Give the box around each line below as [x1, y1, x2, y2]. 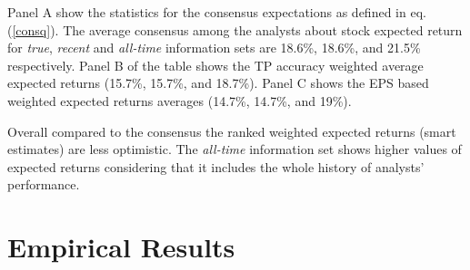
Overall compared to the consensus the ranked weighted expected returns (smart [7, 121, 456, 140]
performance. [7, 175, 80, 194]
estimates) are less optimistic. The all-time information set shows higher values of [7, 140, 462, 159]
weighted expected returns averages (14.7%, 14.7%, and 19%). [7, 91, 352, 110]
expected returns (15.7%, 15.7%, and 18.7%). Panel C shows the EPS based [7, 73, 429, 92]
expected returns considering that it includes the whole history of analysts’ [7, 157, 425, 176]
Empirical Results [7, 228, 235, 265]
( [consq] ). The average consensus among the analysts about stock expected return [7, 20, 463, 39]
